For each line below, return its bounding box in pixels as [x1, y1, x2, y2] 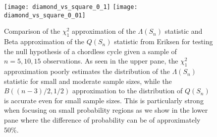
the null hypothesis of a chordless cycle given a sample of [4, 46, 177, 56]
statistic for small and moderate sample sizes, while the [4, 75, 172, 86]
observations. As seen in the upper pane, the [43, 56, 178, 66]
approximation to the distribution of [72, 85, 183, 96]
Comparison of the [4, 26, 60, 36]
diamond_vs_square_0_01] [4, 11, 86, 19]
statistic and [164, 26, 203, 36]
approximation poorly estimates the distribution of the [4, 66, 170, 76]
